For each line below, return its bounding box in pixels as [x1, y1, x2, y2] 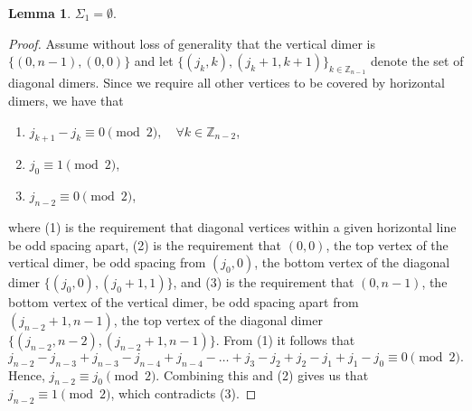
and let [134, 51, 174, 70]
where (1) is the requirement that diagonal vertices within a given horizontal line [8, 217, 457, 236]
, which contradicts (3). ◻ [110, 384, 257, 403]
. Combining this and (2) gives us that [156, 365, 369, 384]
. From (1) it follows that [215, 330, 355, 349]
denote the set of [371, 51, 464, 70]
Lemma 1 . [8, 4, 71, 22]
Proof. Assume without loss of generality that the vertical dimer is [8, 33, 376, 52]
